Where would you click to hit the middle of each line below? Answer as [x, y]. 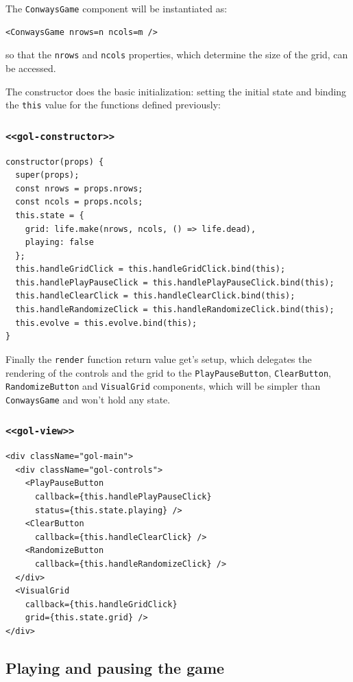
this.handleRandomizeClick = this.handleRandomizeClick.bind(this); [175, 310]
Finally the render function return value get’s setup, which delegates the [159, 358]
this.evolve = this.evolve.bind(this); [106, 323]
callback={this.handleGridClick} [101, 604]
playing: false [59, 243]
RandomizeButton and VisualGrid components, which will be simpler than [163, 386]
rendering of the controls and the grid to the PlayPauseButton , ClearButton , [168, 372]
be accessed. [31, 68]
